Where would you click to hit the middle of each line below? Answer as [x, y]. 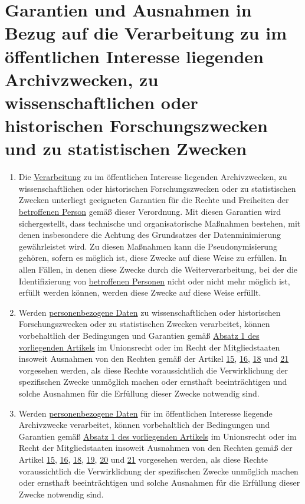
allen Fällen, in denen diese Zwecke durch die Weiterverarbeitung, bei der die [158, 269]
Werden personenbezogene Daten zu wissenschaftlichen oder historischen [150, 312]
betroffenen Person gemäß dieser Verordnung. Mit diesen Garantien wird [150, 212]
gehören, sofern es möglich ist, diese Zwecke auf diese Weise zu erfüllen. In [153, 258]
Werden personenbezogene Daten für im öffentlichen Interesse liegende [145, 413]
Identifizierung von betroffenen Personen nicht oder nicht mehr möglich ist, [154, 281]
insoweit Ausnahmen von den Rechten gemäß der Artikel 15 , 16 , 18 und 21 [154, 359]
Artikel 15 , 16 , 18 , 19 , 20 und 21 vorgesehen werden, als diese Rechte [143, 459]
